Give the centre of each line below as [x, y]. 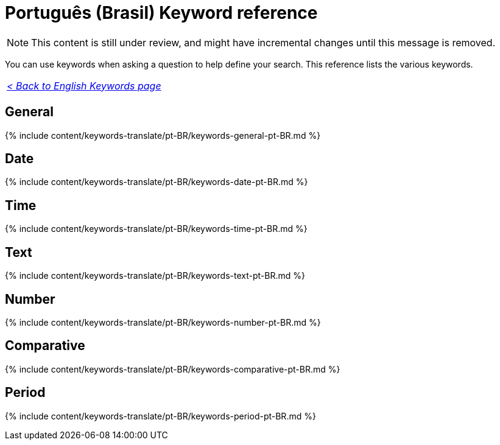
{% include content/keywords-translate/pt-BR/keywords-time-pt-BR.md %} [156, 229]
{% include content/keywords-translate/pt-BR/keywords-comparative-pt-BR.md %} [173, 369]
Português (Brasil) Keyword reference [161, 13]
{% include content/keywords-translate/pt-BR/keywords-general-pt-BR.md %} [163, 135]
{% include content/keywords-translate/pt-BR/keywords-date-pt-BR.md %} [157, 182]
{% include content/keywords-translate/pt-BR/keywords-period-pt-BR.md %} [160, 416]
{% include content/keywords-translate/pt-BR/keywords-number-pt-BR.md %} [163, 322]
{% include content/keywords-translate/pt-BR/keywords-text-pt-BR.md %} [155, 276]
